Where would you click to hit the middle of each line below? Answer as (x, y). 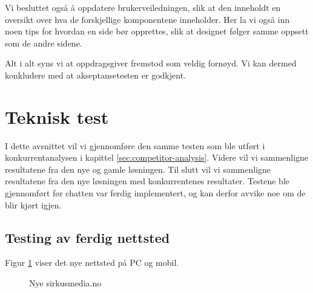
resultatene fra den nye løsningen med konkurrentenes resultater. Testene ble (147, 181)
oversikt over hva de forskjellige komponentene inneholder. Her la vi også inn (147, 19)
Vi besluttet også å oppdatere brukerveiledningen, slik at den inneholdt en (143, 7)
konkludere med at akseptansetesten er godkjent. (95, 75)
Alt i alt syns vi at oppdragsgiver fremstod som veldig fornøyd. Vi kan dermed (151, 63)
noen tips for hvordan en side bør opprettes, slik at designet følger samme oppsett (157, 31)
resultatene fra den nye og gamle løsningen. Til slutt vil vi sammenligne (138, 169)
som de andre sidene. (44, 43)
